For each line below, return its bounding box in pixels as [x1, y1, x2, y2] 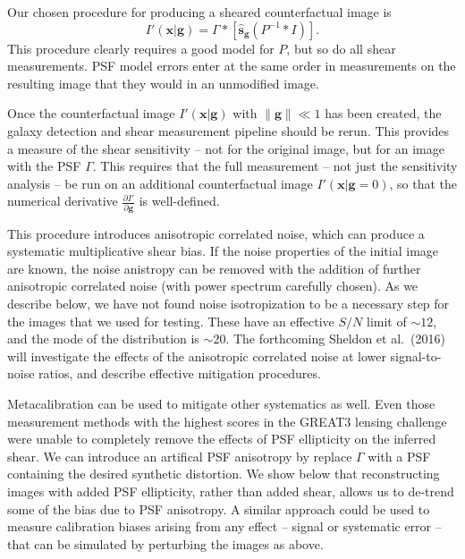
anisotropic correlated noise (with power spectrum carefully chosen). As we [7, 276, 418, 295]
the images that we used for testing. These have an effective [7, 311, 334, 330]
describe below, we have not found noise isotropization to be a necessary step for [7, 294, 450, 313]
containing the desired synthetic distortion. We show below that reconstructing [7, 464, 440, 483]
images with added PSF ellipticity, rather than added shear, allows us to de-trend [7, 481, 454, 500]
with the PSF [7, 157, 81, 175]
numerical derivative [7, 191, 118, 210]
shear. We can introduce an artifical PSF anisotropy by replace [7, 446, 352, 465]
